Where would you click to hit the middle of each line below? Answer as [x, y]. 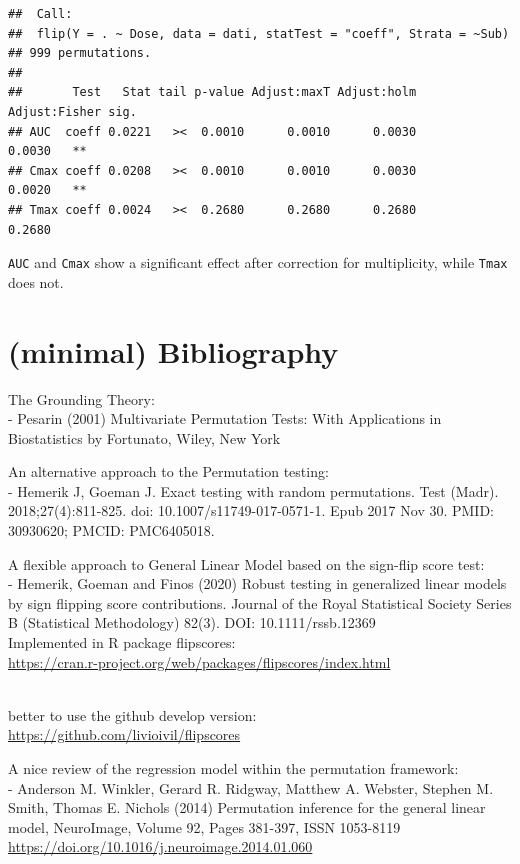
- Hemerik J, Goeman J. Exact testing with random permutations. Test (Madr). [253, 490]
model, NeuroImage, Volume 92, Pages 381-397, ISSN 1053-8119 [204, 826]
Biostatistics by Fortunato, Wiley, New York [144, 437]
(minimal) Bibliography [173, 350]
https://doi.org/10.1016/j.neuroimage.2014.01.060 [160, 846]
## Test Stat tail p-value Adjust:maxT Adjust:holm [212, 92]
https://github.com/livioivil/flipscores [124, 734]
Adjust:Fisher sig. [72, 111]
